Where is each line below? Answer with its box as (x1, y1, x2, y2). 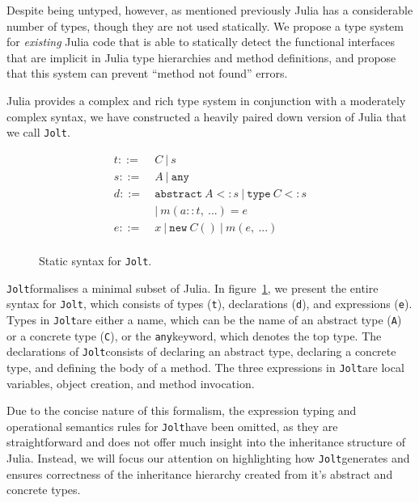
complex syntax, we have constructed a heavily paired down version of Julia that (6, 108, 407, 125)
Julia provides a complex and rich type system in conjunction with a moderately (6, 91, 406, 108)
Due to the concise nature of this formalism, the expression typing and (6, 402, 357, 419)
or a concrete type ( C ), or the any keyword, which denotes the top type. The (6, 327, 382, 344)
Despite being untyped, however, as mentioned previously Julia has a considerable (6, 2, 413, 18)
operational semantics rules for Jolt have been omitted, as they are (6, 417, 338, 434)
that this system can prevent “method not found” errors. (6, 65, 288, 82)
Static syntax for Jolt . (39, 252, 152, 268)
